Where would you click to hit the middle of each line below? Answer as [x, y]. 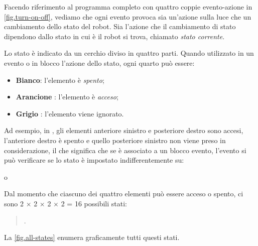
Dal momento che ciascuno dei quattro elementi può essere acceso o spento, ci [124, 194]
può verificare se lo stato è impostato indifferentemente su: [94, 160]
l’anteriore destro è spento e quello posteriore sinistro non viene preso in [115, 140]
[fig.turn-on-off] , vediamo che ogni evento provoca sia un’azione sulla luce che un [128, 16]
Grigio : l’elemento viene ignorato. [70, 113]
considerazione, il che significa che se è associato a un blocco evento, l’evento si [125, 150]
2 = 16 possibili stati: [94, 203]
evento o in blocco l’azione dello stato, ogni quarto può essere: [99, 63]
